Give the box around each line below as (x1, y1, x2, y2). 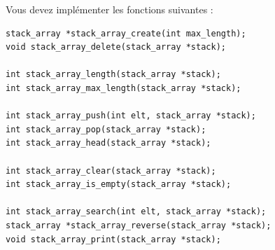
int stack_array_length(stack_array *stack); (6, 69, 221, 80)
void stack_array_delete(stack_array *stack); (6, 42, 226, 53)
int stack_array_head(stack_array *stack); (6, 138, 211, 148)
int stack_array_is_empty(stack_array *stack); (6, 179, 232, 190)
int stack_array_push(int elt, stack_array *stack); (6, 111, 256, 121)
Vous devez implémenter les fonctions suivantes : (6, 2, 213, 16)
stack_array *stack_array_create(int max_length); (6, 28, 246, 39)
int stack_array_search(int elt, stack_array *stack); (6, 207, 267, 217)
